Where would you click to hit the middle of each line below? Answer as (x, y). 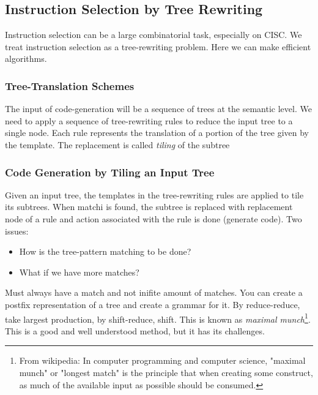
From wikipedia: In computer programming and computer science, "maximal (162, 360)
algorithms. (26, 58)
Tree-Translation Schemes (70, 85)
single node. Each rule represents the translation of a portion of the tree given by (157, 133)
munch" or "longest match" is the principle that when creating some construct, (166, 372)
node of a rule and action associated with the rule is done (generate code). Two (153, 218)
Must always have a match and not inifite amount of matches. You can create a (154, 292)
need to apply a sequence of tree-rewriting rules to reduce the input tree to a (149, 120)
